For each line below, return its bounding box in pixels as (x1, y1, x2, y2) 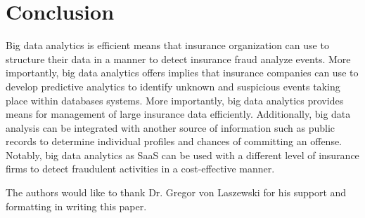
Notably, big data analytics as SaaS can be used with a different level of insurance (6, 147, 359, 162)
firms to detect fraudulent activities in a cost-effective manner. (6, 161, 275, 176)
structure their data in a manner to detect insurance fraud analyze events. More (6, 51, 351, 66)
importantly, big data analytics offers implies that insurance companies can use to (6, 65, 359, 80)
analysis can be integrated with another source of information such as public (6, 120, 335, 135)
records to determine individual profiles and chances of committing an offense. (6, 134, 342, 149)
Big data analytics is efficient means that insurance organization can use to (6, 38, 329, 53)
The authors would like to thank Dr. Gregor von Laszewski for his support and (6, 185, 347, 200)
